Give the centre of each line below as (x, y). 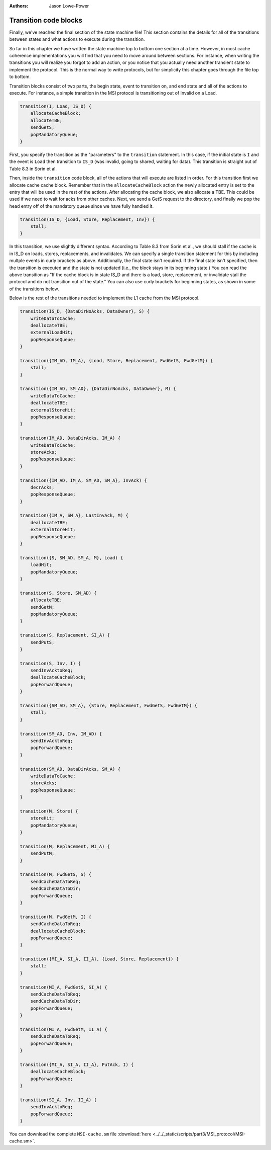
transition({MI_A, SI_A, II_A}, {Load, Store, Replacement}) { (99, 959)
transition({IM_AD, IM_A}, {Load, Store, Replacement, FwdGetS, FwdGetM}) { (116, 360)
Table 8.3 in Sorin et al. (33, 169)
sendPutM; (42, 853)
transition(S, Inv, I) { (50, 663)
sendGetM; (42, 607)
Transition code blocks (46, 20)
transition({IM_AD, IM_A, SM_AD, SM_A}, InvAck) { (84, 480)
